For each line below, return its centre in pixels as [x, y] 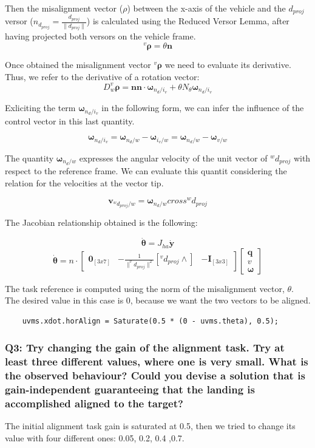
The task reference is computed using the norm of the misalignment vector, [145, 288]
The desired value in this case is [64, 300]
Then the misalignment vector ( [64, 8]
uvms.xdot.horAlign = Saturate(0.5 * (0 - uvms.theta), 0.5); [151, 321]
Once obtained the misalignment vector [78, 65]
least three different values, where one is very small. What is [157, 361]
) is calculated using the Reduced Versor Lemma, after [188, 21]
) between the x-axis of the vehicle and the [206, 8]
